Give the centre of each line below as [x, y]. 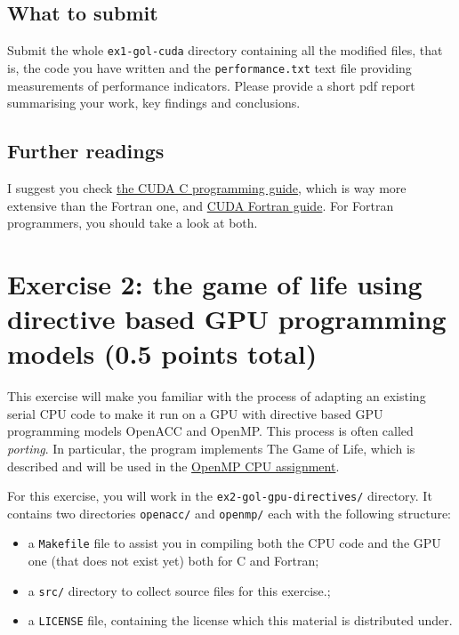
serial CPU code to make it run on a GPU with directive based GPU [195, 413]
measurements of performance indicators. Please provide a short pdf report [211, 85]
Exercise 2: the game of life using [215, 283]
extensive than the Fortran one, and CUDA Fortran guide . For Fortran [201, 205]
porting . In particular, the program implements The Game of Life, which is [211, 448]
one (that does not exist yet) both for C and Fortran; [173, 561]
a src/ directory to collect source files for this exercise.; [179, 590]
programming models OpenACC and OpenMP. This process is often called [210, 431]
